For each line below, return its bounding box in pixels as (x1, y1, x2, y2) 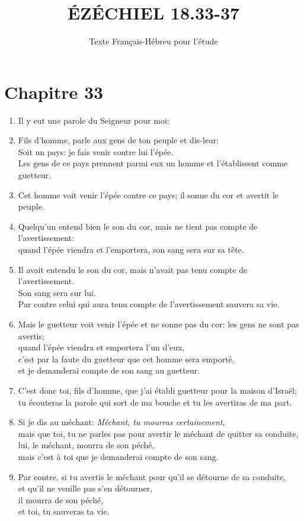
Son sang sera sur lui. (18, 286, 96, 298)
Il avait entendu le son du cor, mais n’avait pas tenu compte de (18, 263, 248, 275)
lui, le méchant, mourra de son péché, (18, 439, 155, 451)
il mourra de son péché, (18, 493, 104, 506)
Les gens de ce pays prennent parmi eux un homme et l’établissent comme (18, 157, 288, 169)
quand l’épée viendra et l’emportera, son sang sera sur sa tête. (18, 243, 244, 255)
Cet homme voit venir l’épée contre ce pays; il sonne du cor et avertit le (18, 188, 279, 201)
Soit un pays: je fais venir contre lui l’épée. (18, 145, 174, 157)
